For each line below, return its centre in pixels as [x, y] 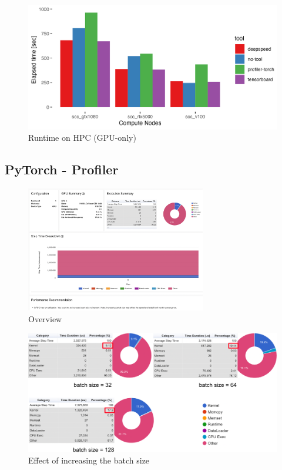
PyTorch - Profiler [62, 169]
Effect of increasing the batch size [89, 460]
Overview [45, 318]
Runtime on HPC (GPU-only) [82, 138]
